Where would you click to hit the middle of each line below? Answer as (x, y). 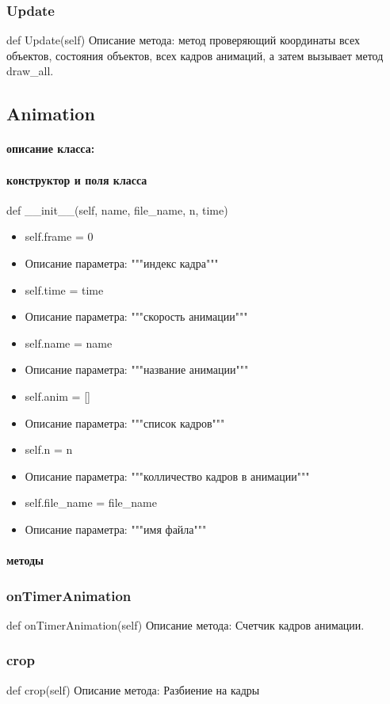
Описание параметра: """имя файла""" (116, 529)
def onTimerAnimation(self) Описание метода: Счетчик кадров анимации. (185, 624)
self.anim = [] (57, 396)
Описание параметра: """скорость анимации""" (136, 316)
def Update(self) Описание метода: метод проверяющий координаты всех (183, 40)
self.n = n (49, 449)
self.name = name (69, 342)
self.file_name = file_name (91, 502)
